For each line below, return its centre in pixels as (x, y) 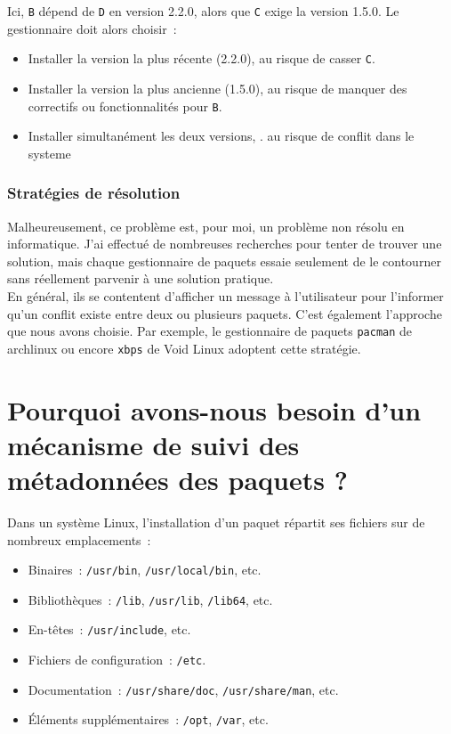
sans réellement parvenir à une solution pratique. (141, 278)
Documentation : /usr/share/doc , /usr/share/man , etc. (183, 689)
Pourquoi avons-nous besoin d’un (214, 409)
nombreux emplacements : (79, 539)
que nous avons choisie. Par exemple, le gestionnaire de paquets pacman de (210, 331)
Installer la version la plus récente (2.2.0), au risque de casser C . (201, 58)
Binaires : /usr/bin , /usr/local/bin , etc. (145, 570)
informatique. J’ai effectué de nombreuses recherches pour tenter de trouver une (225, 244)
